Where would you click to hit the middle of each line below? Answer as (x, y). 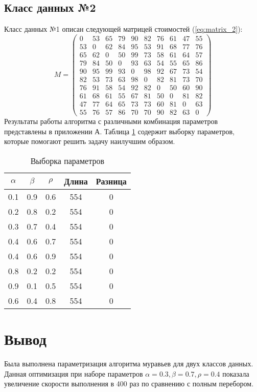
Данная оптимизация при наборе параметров (74, 373)
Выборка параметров (67, 160)
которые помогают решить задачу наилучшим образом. (90, 141)
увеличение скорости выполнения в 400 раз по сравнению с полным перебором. (129, 384)
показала (236, 373)
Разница (111, 181)
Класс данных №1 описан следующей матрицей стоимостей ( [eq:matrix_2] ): (123, 29)
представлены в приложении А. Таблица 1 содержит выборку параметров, (119, 131)
